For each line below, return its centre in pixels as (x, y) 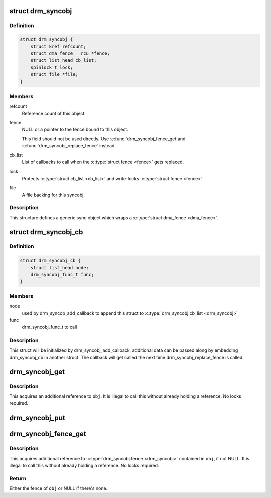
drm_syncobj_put (37, 418)
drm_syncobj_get (37, 371)
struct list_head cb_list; (64, 61)
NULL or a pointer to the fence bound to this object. (75, 130)
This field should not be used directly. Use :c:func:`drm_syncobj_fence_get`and (104, 139)
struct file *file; (54, 75)
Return (18, 478)
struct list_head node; (59, 267)
